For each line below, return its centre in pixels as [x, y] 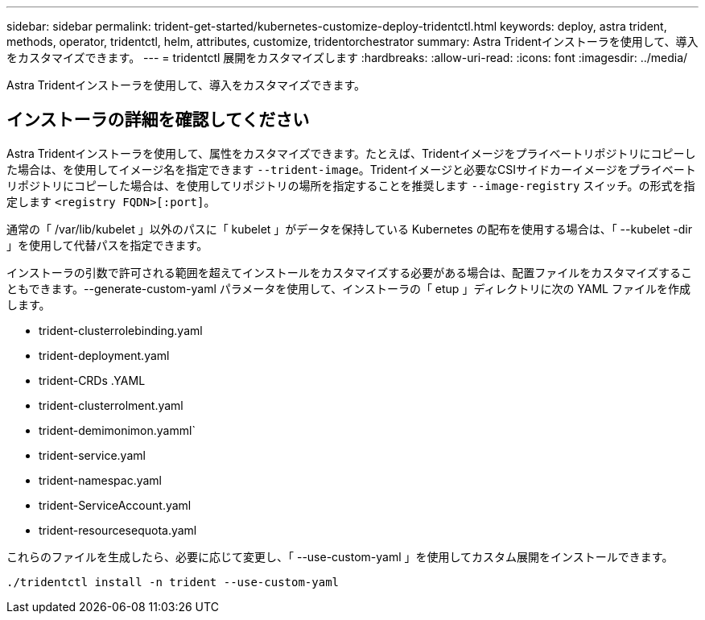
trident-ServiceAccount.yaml [115, 505]
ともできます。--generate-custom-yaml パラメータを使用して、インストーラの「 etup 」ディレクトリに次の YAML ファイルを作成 [348, 288]
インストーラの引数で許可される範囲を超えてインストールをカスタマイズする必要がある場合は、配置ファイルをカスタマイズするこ [349, 272]
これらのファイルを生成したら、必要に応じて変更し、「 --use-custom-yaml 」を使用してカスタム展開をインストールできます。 [340, 556]
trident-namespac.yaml [100, 480]
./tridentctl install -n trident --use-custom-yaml [173, 582]
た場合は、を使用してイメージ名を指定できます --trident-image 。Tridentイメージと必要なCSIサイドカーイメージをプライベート [351, 169]
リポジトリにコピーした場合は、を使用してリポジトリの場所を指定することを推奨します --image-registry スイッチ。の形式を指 [351, 185]
